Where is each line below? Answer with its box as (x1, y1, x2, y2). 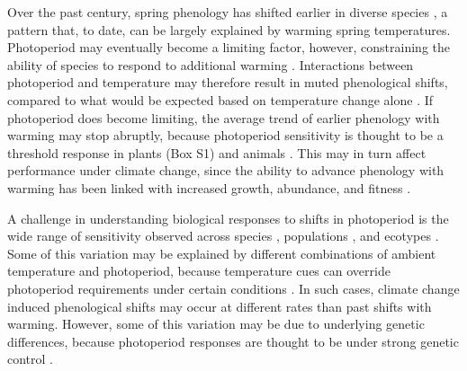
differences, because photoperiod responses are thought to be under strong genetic (7, 331, 459, 350)
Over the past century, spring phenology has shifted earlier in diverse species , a (7, 3, 448, 21)
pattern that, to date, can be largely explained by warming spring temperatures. (7, 20, 451, 39)
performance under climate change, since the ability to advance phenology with (7, 161, 445, 180)
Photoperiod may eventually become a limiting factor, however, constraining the (7, 38, 450, 57)
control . (7, 349, 54, 368)
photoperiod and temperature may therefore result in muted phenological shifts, (7, 73, 448, 92)
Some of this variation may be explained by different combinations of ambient (7, 243, 436, 262)
